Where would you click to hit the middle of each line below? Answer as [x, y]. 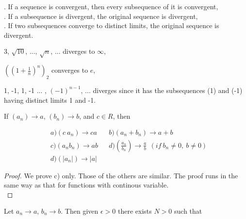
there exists [135, 211]
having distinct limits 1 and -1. [50, 100]
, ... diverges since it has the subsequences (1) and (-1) [162, 90]
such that [188, 211]
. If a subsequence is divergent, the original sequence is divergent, [101, 16]
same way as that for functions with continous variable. [86, 185]
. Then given [80, 211]
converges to [70, 70]
